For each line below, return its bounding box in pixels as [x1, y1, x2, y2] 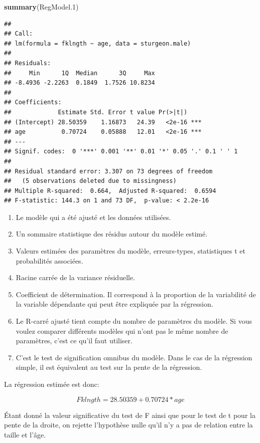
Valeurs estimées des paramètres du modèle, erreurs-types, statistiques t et [16, 246, 245, 256]
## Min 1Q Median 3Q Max [4, 69, 155, 77]
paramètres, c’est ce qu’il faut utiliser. [16, 335, 133, 346]
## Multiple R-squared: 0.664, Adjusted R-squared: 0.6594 [4, 187, 216, 194]
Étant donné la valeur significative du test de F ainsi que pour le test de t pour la [4, 409, 255, 420]
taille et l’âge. [4, 429, 46, 439]
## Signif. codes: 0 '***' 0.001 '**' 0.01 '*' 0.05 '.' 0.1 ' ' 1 [4, 148, 238, 155]
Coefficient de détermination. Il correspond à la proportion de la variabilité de [16, 289, 256, 299]
